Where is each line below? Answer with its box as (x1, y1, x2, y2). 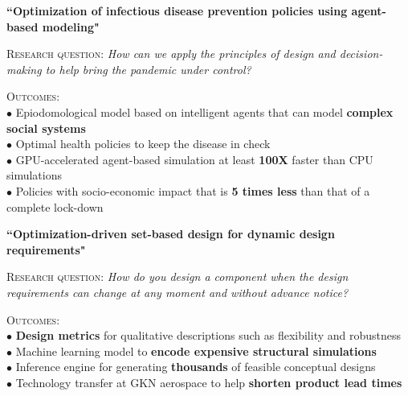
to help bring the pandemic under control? (45, 60, 251, 77)
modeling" (42, 18, 100, 35)
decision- (339, 45, 383, 62)
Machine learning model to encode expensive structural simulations (15, 342, 377, 359)
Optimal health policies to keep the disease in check (15, 135, 271, 152)
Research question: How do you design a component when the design (6, 268, 349, 285)
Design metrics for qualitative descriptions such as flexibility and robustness (15, 327, 402, 344)
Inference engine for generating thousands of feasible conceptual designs (15, 358, 376, 375)
